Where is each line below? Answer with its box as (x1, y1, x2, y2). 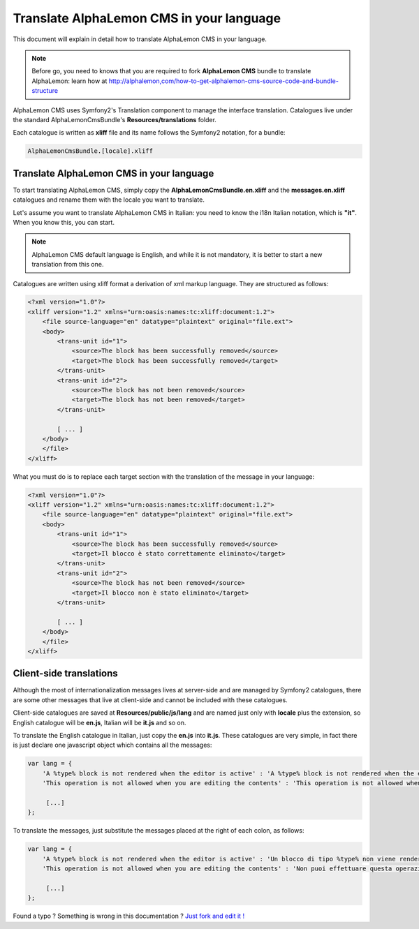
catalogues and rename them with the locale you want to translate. (13, 195, 205, 204)
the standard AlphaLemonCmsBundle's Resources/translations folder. (13, 115, 216, 124)
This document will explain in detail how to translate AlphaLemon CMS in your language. (13, 35, 267, 43)
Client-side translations (13, 667, 118, 680)
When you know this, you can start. (13, 218, 115, 226)
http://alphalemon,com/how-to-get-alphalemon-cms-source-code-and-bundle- (108, 77, 339, 85)
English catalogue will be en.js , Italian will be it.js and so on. (13, 718, 186, 727)
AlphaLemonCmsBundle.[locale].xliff (27, 147, 154, 155)
